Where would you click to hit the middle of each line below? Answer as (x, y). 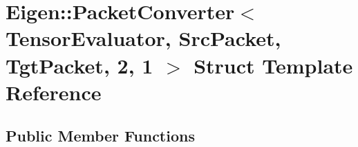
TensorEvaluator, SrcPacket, (143, 38)
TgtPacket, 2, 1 (79, 65)
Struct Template (273, 65)
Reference (54, 92)
